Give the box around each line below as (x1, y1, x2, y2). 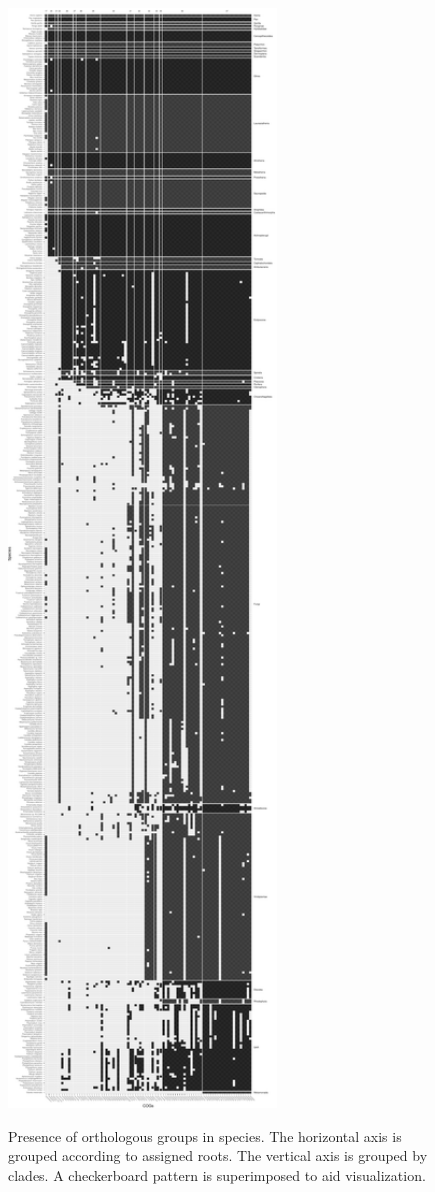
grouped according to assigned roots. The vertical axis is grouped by (8, 1145, 428, 1166)
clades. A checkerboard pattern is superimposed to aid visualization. (8, 1164, 426, 1185)
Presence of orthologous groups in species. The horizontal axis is (8, 1125, 402, 1146)
